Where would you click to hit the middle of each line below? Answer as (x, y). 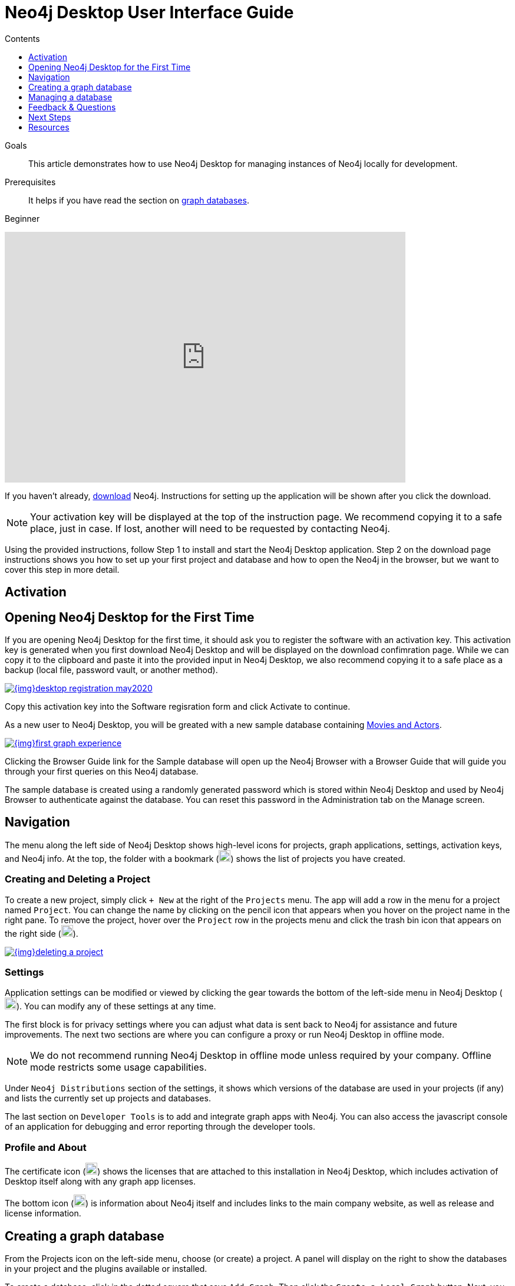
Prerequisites (30, 182)
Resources (49, 127)
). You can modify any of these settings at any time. (116, 1006)
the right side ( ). (42, 933)
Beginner (22, 218)
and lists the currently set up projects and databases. (108, 1098)
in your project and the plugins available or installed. (106, 1268)
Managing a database (70, 97)
